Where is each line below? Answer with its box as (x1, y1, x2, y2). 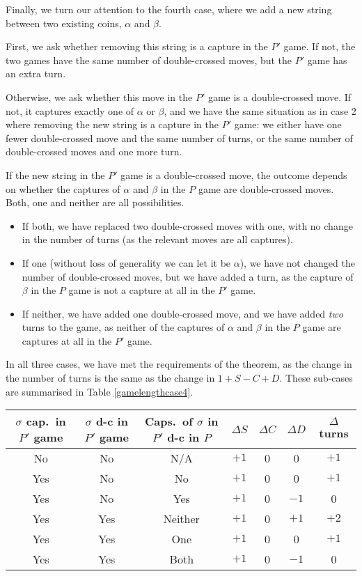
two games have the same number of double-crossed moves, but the (6, 52, 292, 67)
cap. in (26, 413, 66, 430)
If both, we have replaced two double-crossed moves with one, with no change (22, 218, 353, 233)
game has (307, 52, 347, 67)
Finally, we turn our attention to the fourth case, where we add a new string (6, 2, 332, 16)
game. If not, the (283, 39, 356, 54)
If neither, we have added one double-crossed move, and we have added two (22, 306, 343, 320)
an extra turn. (6, 66, 66, 81)
